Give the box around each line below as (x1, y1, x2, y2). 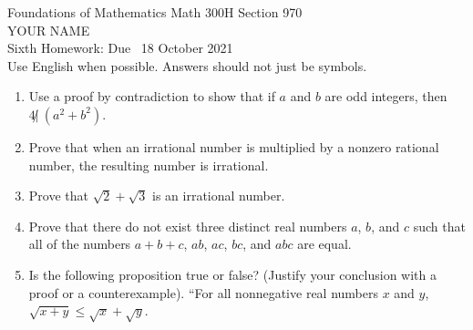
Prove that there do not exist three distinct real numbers (28, 216, 347, 235)
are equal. (297, 234, 352, 253)
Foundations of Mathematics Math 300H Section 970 (7, 3, 303, 21)
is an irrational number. (152, 186, 285, 205)
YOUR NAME (7, 20, 90, 39)
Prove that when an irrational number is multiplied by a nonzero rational (28, 137, 439, 156)
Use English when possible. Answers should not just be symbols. (7, 56, 367, 75)
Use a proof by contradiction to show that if (28, 87, 275, 106)
